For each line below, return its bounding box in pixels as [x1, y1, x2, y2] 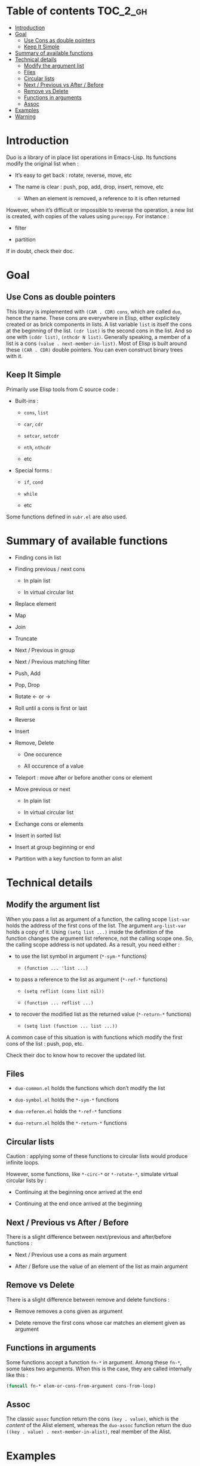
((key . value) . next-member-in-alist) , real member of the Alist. [6, 1428, 172, 1436]
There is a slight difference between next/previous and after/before [6, 1233, 172, 1241]
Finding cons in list [14, 554, 61, 561]
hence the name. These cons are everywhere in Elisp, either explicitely [6, 314, 180, 321]
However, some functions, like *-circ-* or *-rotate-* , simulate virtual [6, 1171, 179, 1178]
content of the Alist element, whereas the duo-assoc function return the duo [6, 1422, 192, 1429]
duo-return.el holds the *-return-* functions [14, 1119, 127, 1126]
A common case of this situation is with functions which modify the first [6, 1033, 183, 1041]
